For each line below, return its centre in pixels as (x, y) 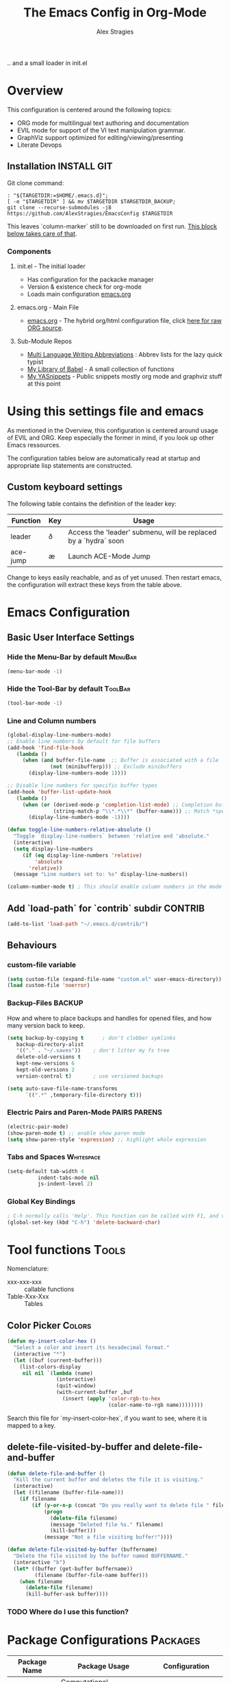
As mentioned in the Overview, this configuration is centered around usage (113, 430)
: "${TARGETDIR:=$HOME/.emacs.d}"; (58, 196)
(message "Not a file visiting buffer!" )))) (108, 1537)
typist (35, 362)
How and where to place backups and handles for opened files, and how (110, 1018)
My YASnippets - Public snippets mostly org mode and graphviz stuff (125, 376)
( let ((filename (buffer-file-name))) (69, 1493)
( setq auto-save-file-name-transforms (62, 1089)
